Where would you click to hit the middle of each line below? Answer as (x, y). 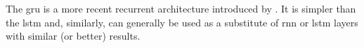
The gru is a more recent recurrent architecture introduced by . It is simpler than (181, 8)
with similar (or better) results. (73, 36)
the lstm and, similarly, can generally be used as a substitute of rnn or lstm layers (182, 22)
